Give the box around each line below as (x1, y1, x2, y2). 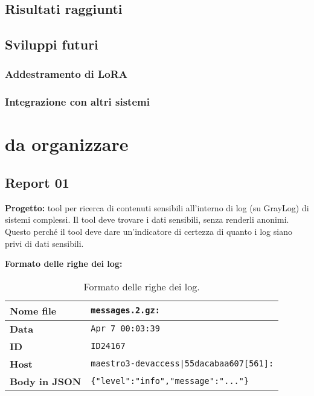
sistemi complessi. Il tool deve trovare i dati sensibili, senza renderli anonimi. (5, 213, 289, 226)
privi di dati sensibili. (5, 237, 84, 249)
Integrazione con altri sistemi (5, 94, 150, 109)
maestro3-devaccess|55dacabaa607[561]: (91, 359, 274, 369)
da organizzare (5, 132, 129, 156)
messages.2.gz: (91, 305, 160, 316)
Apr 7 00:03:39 (91, 324, 160, 334)
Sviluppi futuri (5, 35, 98, 54)
